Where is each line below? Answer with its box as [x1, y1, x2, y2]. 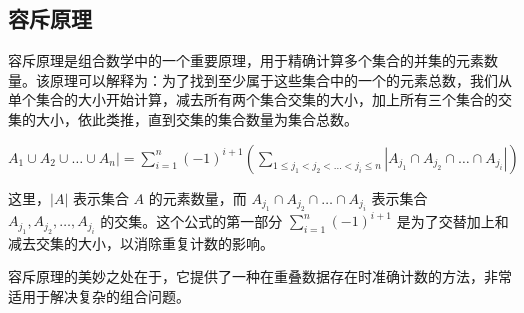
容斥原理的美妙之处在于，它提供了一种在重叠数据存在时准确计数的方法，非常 [8, 266, 512, 287]
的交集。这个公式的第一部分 [100, 210, 283, 231]
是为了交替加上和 [396, 210, 509, 231]
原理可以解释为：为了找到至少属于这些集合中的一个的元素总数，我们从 [49, 69, 512, 90]
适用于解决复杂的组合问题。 [8, 286, 190, 307]
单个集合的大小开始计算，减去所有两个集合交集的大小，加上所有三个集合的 [8, 89, 498, 110]
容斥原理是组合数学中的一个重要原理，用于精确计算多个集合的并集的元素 [8, 50, 484, 71]
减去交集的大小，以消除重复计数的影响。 [8, 232, 274, 253]
